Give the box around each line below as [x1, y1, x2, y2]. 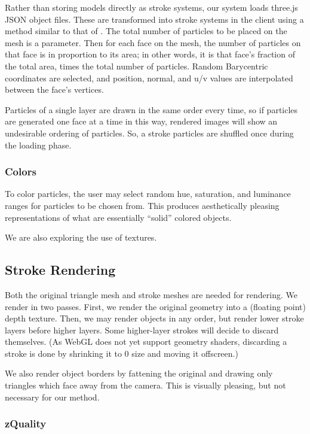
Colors [5, 164, 36, 179]
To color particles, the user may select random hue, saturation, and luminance [5, 187, 291, 200]
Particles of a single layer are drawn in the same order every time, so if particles [5, 103, 298, 116]
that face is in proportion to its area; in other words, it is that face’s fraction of [5, 48, 295, 60]
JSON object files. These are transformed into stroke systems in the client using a [5, 13, 304, 25]
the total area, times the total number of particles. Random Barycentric [5, 59, 268, 72]
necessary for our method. [5, 390, 100, 403]
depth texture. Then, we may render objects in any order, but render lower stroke [5, 312, 304, 324]
